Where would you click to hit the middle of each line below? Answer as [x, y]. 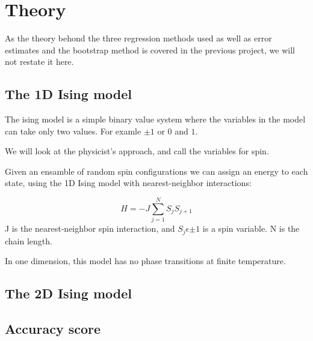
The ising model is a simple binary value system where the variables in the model [155, 119]
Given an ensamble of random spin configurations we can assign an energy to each [156, 171]
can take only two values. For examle [73, 131]
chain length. [29, 240]
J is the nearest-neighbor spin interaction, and [90, 228]
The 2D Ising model [68, 293]
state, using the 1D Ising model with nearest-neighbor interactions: [128, 183]
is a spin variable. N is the [251, 228]
